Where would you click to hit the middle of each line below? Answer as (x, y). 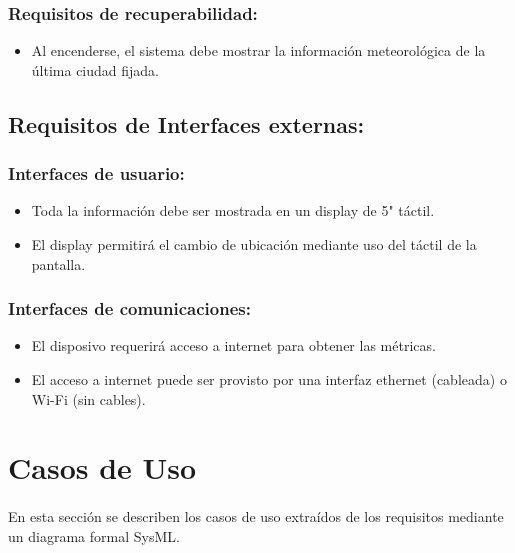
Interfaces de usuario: (96, 173)
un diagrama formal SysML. (94, 535)
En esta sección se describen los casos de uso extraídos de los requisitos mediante (256, 516)
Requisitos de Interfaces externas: (186, 123)
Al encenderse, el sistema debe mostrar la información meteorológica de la (258, 50)
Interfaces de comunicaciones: (129, 308)
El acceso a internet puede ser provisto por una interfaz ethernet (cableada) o (269, 379)
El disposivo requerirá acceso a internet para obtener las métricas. (233, 345)
